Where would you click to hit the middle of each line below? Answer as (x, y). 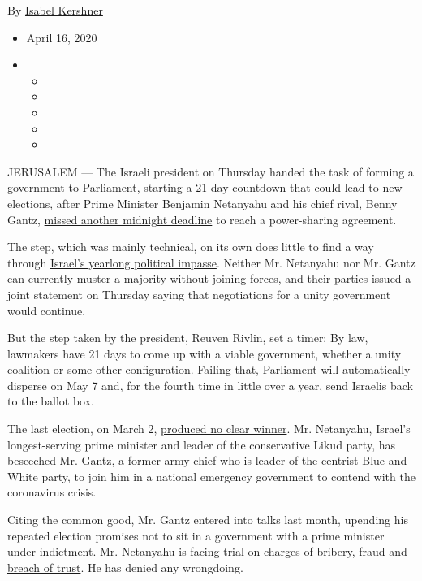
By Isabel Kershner (55, 10)
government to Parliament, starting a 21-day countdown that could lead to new (205, 187)
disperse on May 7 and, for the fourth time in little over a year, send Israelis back (210, 385)
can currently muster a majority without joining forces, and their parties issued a (209, 278)
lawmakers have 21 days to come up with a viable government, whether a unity (205, 353)
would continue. (47, 310)
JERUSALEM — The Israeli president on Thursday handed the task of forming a (211, 171)
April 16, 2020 (62, 37)
